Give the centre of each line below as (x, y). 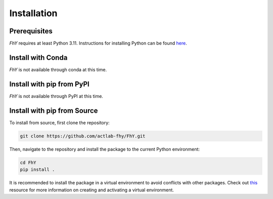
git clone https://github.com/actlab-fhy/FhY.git (83, 136)
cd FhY (28, 162)
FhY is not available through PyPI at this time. (56, 96)
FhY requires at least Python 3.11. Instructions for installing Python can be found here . (98, 43)
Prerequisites (31, 31)
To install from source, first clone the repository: (59, 122)
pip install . (37, 170)
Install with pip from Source (54, 110)
